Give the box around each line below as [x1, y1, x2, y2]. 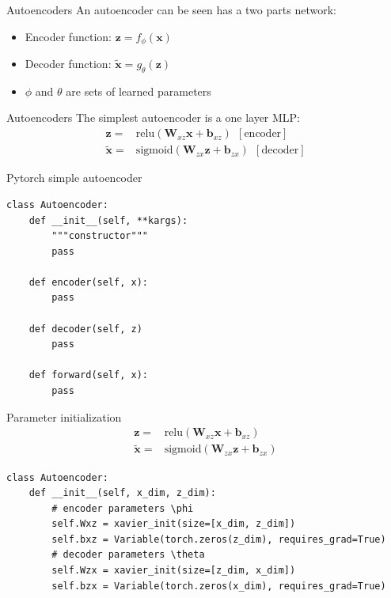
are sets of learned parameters [66, 82, 211, 99]
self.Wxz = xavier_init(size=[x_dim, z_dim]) [51, 518, 296, 530]
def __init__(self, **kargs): [28, 214, 188, 226]
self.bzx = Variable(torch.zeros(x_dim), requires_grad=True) [51, 580, 386, 592]
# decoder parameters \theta [51, 549, 205, 561]
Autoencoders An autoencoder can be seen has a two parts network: [6, 2, 336, 17]
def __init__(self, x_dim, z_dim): [28, 487, 216, 499]
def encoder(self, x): [28, 276, 148, 288]
